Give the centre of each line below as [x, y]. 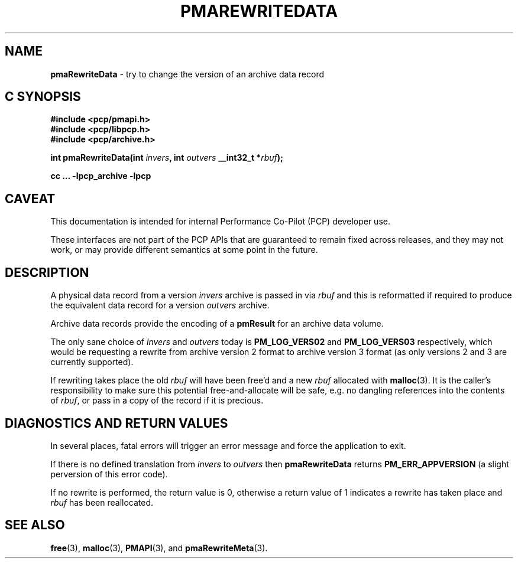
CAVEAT [30, 198]
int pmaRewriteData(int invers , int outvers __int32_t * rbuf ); [167, 158]
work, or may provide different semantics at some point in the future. [184, 250]
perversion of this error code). [109, 474]
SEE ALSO [35, 525]
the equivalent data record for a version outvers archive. [160, 305]
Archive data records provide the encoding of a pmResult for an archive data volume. [217, 324]
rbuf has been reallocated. [102, 502]
